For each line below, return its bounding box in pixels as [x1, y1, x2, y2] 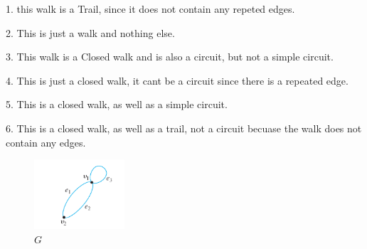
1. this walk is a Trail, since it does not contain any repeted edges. [6, 1, 295, 16]
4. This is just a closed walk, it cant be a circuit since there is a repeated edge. [6, 73, 349, 88]
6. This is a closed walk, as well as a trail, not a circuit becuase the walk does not [6, 120, 362, 135]
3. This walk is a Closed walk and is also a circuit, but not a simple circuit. [6, 49, 334, 64]
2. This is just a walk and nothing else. [6, 25, 175, 40]
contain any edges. [6, 134, 86, 149]
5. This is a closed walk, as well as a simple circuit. [6, 97, 228, 112]
